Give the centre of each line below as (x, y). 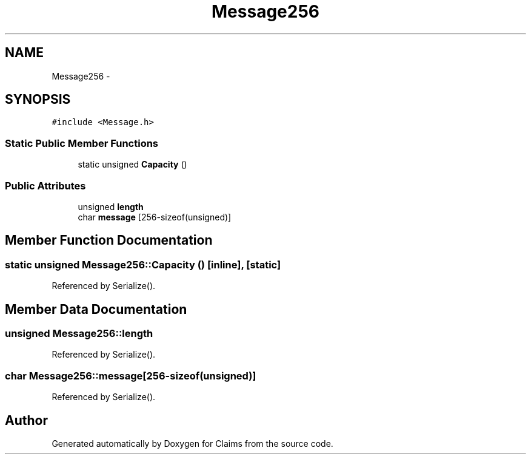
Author (26, 420)
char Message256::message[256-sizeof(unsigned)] (131, 376)
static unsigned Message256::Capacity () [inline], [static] (143, 264)
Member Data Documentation (96, 309)
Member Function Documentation (109, 240)
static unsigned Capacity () (132, 165)
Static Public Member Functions (82, 143)
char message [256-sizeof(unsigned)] (155, 217)
